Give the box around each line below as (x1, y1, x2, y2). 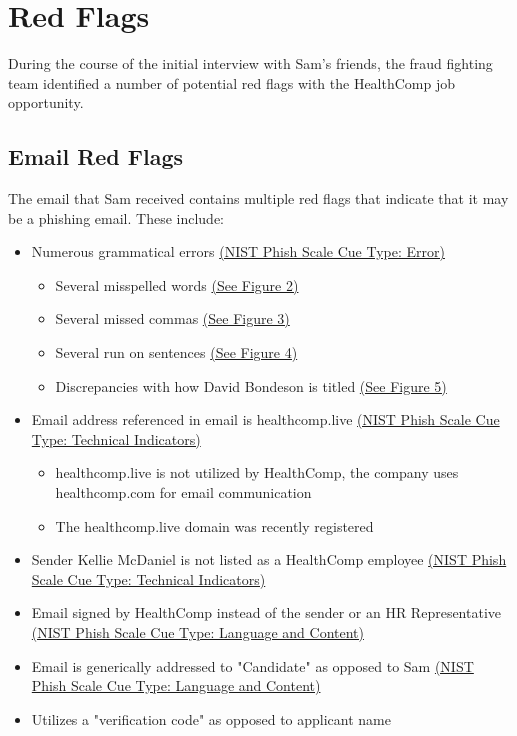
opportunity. (8, 92, 84, 113)
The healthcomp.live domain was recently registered (55, 515, 374, 536)
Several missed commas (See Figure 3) (55, 308, 290, 329)
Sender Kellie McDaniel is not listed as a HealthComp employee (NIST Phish (31, 549, 507, 570)
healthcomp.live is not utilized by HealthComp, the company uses (55, 462, 459, 483)
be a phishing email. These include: (8, 207, 224, 228)
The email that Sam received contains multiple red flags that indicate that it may (8, 188, 509, 209)
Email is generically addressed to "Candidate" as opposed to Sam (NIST (31, 655, 474, 676)
